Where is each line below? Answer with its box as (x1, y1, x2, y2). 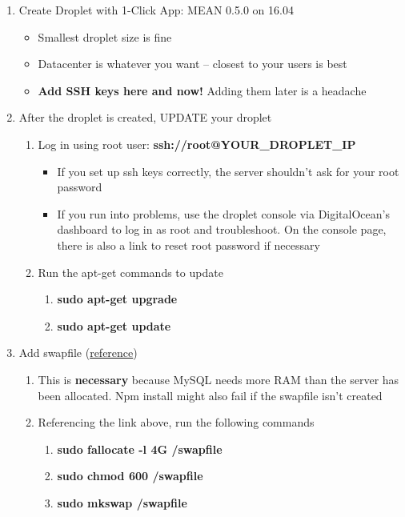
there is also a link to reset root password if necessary (57, 236, 320, 253)
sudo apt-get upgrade (57, 291, 178, 307)
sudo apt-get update (57, 317, 171, 334)
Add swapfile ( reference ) (18, 344, 138, 361)
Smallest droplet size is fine (38, 28, 172, 45)
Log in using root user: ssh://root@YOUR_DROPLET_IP (38, 135, 356, 152)
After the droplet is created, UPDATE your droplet (18, 109, 272, 126)
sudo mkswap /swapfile (57, 494, 187, 511)
